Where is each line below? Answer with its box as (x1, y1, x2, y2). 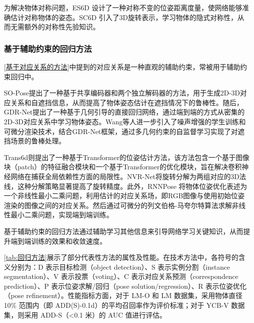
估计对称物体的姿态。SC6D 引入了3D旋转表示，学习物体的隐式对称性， (10, 12, 237, 22)
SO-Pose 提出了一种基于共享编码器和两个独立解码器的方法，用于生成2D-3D (4, 88, 240, 98)
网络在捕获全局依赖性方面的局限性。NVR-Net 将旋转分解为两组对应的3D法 (10, 171, 246, 181)
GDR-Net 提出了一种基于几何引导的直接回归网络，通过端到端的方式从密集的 (4, 107, 245, 117)
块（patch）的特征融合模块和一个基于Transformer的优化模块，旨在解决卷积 (4, 161, 242, 172)
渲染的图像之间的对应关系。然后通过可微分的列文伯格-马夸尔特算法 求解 (4, 200, 232, 210)
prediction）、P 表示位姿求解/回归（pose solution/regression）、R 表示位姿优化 (4, 280, 247, 291)
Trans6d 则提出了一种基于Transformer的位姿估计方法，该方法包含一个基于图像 (4, 152, 250, 162)
